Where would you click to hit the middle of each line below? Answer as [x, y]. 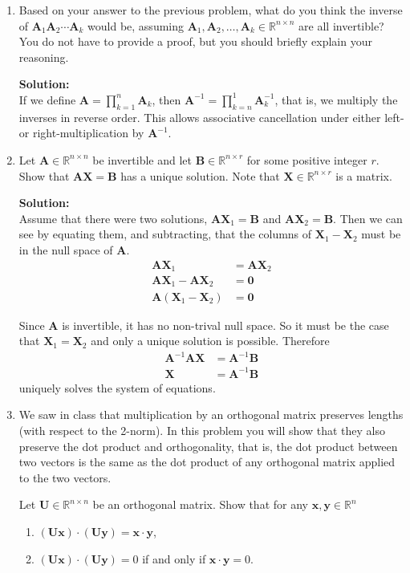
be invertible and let [142, 159]
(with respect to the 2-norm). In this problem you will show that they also [202, 430]
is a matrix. [364, 175]
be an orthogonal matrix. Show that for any [200, 504]
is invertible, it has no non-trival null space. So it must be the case [225, 325]
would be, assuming [136, 25]
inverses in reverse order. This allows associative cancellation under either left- [211, 117]
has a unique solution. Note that [200, 175]
